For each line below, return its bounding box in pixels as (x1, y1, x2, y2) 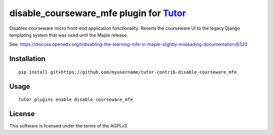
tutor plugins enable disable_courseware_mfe (18, 97, 133, 103)
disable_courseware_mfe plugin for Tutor (9, 8, 187, 19)
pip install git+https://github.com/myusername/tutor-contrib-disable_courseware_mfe (18, 69, 237, 75)
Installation (9, 54, 45, 63)
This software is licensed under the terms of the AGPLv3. (9, 123, 128, 129)
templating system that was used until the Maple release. (9, 32, 128, 38)
